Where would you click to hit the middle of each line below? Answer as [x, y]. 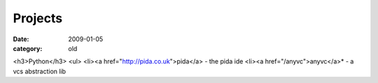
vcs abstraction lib [40, 71]
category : [28, 48]
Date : [21, 39]
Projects [38, 18]
